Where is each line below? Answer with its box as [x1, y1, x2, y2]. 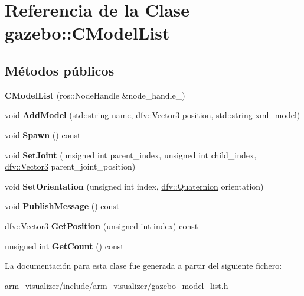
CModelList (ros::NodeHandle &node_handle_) [5, 89, 185, 101]
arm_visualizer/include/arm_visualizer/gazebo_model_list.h [5, 279, 228, 291]
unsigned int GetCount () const [5, 239, 124, 252]
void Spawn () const [5, 128, 81, 141]
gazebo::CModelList [5, 21, 170, 45]
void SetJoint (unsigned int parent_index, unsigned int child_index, [5, 148, 257, 161]
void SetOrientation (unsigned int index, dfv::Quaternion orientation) [5, 180, 264, 192]
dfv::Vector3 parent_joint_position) [5, 160, 136, 173]
